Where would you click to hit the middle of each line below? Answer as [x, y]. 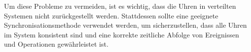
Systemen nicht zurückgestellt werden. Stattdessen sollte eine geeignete [111, 15]
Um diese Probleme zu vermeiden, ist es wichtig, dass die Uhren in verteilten [120, 6]
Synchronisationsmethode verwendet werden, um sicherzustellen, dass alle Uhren [125, 25]
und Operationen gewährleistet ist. [56, 44]
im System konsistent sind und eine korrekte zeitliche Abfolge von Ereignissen [122, 34]
